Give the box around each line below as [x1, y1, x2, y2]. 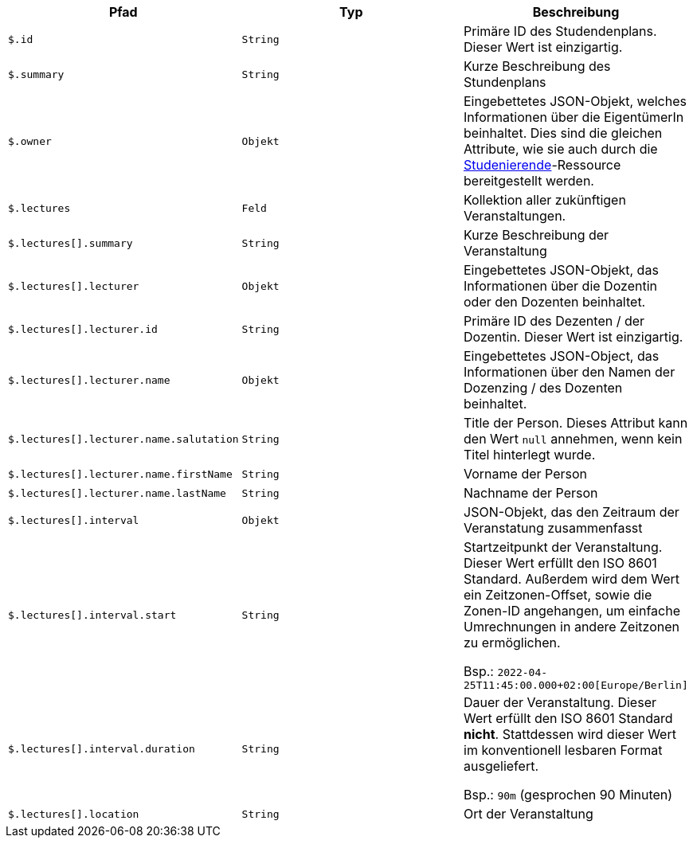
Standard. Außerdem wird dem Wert [464, 571, 679, 587]
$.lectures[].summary [8, 236, 133, 249]
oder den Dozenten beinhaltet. [464, 294, 646, 310]
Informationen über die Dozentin [464, 278, 657, 294]
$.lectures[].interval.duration [8, 742, 195, 755]
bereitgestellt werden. [464, 173, 594, 189]
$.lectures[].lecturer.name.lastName [8, 486, 226, 499]
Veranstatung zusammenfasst [464, 520, 643, 536]
